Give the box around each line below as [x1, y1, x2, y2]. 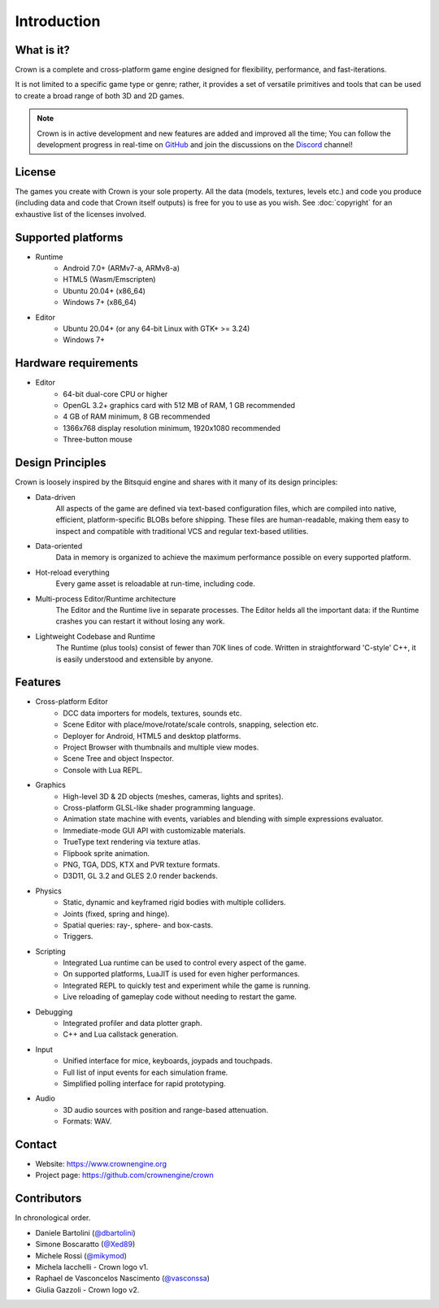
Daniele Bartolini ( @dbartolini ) [35, 1228, 136, 1237]
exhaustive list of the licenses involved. [15, 209, 146, 219]
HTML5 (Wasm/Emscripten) [63, 275, 156, 285]
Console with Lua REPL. [63, 765, 143, 775]
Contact [15, 1137, 57, 1151]
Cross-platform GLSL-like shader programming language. [63, 803, 255, 812]
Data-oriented [35, 541, 83, 551]
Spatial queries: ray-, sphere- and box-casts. [63, 919, 213, 930]
